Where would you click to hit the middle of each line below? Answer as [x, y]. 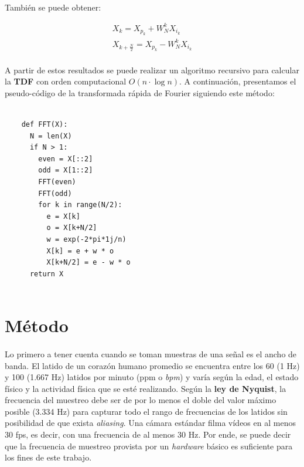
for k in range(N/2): [80, 205]
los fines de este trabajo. [48, 457]
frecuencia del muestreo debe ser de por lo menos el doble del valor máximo [141, 400]
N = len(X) [51, 136]
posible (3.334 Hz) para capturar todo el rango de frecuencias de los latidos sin [146, 411]
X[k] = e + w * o [80, 251]
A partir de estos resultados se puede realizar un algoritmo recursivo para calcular [152, 70]
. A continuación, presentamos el [238, 81]
